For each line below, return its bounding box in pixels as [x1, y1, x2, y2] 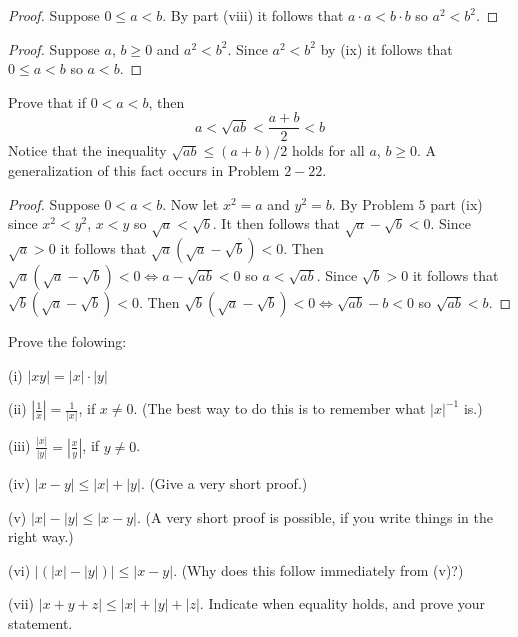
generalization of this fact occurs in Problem [8, 160, 280, 181]
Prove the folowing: [8, 330, 127, 351]
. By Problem [331, 193, 414, 214]
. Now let [162, 193, 219, 214]
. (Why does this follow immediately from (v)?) [173, 559, 464, 580]
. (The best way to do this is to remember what [133, 398, 426, 419]
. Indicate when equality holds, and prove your [199, 593, 486, 614]
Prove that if [8, 91, 87, 112]
